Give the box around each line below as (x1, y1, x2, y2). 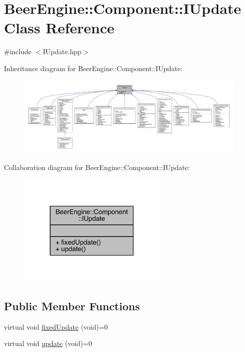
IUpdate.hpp (43, 46, 81, 57)
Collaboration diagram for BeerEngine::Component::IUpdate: (4, 162, 190, 173)
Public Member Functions (4, 298, 140, 313)
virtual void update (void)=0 (4, 338, 92, 349)
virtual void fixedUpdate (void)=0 (4, 321, 108, 332)
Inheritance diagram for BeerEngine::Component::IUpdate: (4, 63, 183, 73)
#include (4, 46, 32, 57)
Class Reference (4, 17, 115, 38)
